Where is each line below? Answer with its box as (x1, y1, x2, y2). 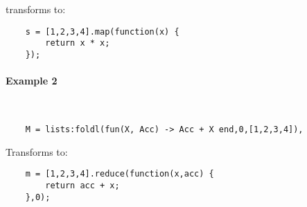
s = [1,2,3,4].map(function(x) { (25, 26, 179, 37)
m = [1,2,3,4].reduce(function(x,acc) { (25, 169, 214, 179)
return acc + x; (45, 180, 120, 190)
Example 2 (6, 73, 58, 88)
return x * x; (45, 38, 110, 48)
